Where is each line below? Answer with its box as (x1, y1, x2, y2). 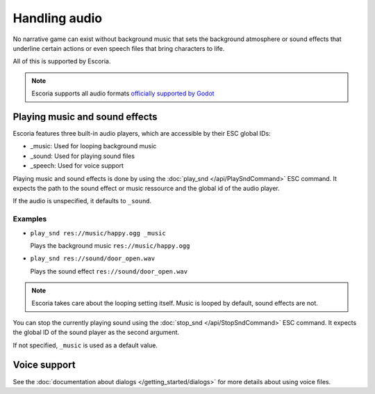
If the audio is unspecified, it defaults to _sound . (12, 197, 152, 205)
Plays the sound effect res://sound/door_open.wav (30, 267, 187, 275)
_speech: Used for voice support (30, 161, 124, 170)
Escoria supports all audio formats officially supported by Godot (31, 89, 215, 97)
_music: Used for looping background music (30, 142, 157, 150)
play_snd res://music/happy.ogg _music (30, 229, 166, 237)
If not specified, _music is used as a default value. (12, 341, 158, 349)
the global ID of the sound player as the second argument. (12, 328, 180, 337)
